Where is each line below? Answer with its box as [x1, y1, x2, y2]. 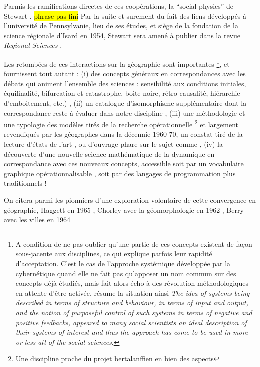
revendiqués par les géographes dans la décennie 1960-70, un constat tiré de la [4, 129, 243, 139]
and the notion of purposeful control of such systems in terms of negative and [15, 307, 252, 317]
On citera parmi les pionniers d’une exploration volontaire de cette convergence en [4, 195, 256, 205]
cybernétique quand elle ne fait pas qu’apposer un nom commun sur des [15, 268, 236, 278]
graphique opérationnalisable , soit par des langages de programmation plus [4, 168, 236, 178]
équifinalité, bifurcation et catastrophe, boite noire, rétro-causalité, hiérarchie [4, 88, 240, 98]
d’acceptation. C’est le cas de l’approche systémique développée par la [15, 258, 231, 268]
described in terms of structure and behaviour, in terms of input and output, [15, 297, 249, 308]
